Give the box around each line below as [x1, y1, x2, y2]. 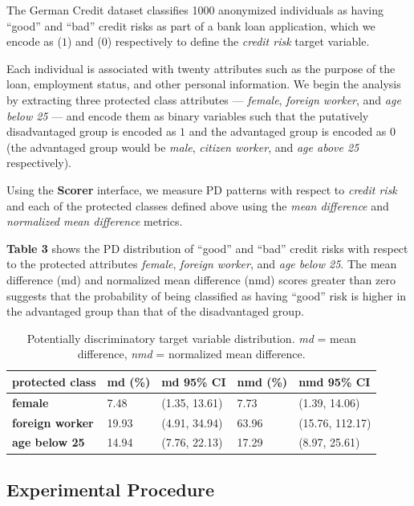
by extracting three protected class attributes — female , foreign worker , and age [6, 91, 401, 108]
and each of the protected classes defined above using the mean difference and [6, 197, 389, 214]
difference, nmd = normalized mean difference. [77, 345, 306, 362]
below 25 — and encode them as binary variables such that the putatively [6, 107, 369, 124]
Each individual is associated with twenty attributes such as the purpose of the [6, 59, 396, 76]
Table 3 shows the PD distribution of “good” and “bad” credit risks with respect [6, 239, 408, 256]
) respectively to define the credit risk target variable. [107, 33, 370, 50]
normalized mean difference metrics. [6, 213, 183, 230]
